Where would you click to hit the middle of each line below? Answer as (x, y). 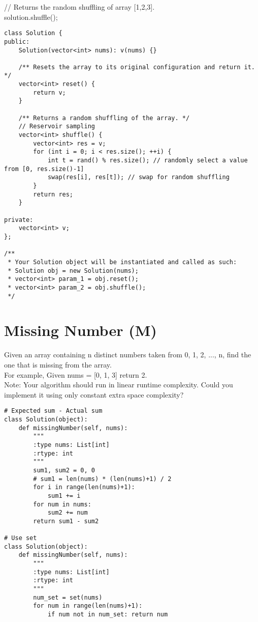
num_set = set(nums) (68, 597)
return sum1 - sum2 (66, 521)
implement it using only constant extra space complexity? (94, 394)
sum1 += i (64, 496)
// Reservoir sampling (57, 126)
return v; (50, 92)
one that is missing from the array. (58, 364)
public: (17, 41)
